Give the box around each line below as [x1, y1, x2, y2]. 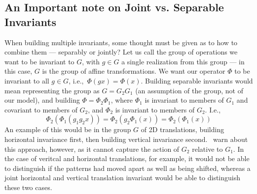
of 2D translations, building [141, 124, 224, 135]
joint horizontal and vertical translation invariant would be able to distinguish [4, 172, 241, 183]
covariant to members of [4, 104, 77, 114]
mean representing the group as [4, 85, 100, 95]
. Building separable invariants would [141, 75, 253, 85]
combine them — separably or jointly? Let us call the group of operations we [4, 47, 238, 57]
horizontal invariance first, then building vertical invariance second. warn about [4, 134, 248, 144]
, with [82, 56, 100, 66]
